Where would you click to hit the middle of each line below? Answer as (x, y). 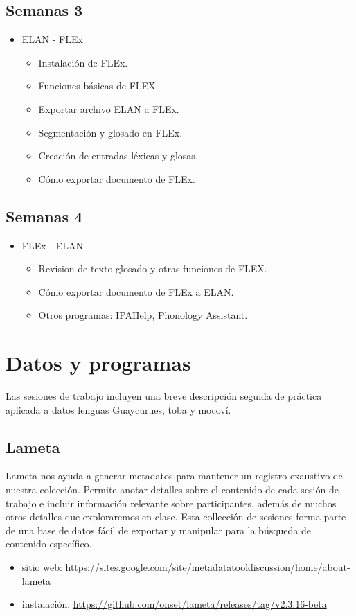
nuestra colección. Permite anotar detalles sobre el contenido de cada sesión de (172, 490)
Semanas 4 (44, 216)
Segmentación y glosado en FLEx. (110, 132)
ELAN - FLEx (52, 39)
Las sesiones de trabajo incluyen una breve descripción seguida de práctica (164, 396)
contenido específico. (49, 544)
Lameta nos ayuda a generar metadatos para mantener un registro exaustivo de (174, 476)
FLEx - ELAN (52, 245)
